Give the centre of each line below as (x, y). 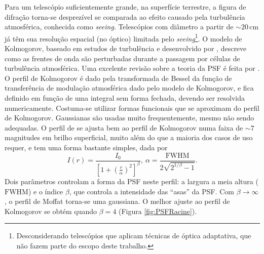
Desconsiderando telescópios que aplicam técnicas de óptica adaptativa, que (134, 236)
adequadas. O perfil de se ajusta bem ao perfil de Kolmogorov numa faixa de (124, 127)
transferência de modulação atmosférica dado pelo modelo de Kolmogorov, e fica (129, 88)
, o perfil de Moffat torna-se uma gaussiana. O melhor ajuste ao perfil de (117, 201)
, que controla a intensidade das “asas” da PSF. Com (152, 191)
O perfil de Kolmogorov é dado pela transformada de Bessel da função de (118, 78)
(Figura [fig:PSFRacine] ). (158, 211)
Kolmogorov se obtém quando (51, 211)
